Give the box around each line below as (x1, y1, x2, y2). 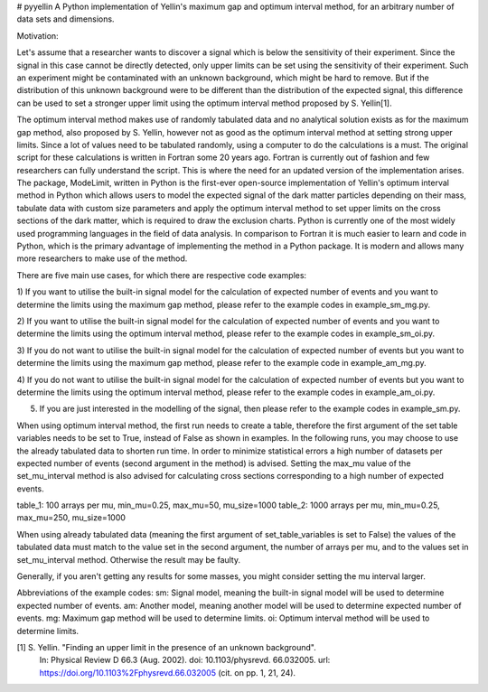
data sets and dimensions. (16, 14, 115, 24)
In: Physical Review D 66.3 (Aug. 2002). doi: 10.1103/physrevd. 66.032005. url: (39, 655, 331, 666)
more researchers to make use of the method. (16, 253, 188, 264)
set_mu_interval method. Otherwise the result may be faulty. (16, 554, 241, 565)
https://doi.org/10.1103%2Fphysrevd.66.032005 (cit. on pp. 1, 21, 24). (39, 667, 296, 678)
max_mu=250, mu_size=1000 (16, 512, 127, 523)
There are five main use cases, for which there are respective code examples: (16, 269, 307, 280)
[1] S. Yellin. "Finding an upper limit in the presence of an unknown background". (16, 641, 316, 652)
